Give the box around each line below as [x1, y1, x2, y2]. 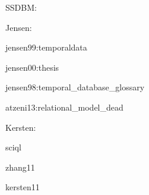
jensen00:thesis [5, 61, 59, 73]
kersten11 [5, 181, 40, 193]
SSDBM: [5, 1, 37, 13]
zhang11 [5, 161, 35, 173]
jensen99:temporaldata [5, 41, 87, 54]
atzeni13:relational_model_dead [5, 100, 123, 113]
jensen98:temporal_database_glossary [5, 81, 145, 93]
